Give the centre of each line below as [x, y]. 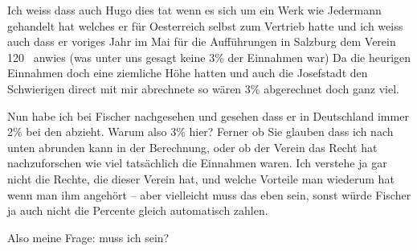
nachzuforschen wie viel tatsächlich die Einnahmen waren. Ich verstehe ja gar [197, 163]
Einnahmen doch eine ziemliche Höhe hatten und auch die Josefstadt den [188, 73]
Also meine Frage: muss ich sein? [88, 237]
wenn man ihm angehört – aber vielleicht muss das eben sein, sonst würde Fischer [209, 194]
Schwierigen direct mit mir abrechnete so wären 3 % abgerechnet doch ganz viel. [203, 88]
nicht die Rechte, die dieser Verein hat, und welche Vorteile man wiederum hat [201, 178]
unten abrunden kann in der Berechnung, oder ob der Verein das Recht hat [192, 147]
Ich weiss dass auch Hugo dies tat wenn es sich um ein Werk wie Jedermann [194, 10]
